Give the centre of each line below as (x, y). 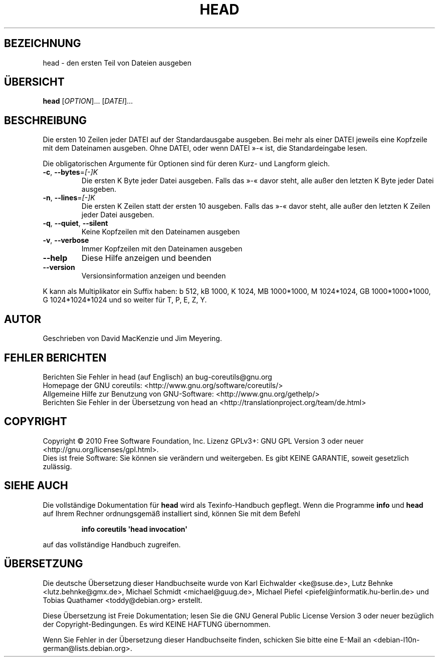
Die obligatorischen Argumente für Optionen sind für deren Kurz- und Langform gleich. (186, 164)
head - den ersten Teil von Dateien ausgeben (117, 63)
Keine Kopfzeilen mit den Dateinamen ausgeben (161, 232)
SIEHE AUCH (36, 486)
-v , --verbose (66, 240)
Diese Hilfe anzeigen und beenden (146, 258)
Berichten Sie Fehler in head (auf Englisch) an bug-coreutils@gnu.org (157, 377)
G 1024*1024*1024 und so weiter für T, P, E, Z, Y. (125, 300)
